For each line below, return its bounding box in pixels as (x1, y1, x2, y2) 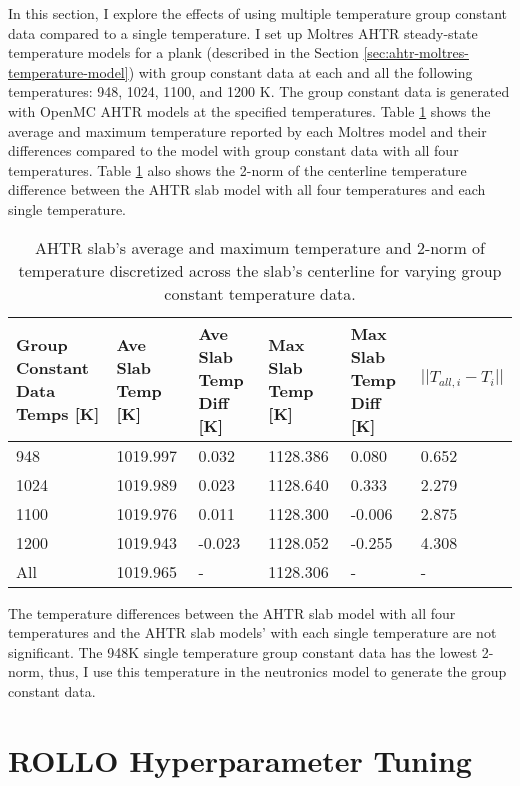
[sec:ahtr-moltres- (363, 42, 469, 63)
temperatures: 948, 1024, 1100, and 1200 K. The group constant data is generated (8, 81, 510, 102)
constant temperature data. (164, 281, 356, 305)
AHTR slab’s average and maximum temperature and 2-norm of (35, 235, 485, 259)
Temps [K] (16, 402, 100, 426)
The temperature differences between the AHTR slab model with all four (8, 602, 456, 623)
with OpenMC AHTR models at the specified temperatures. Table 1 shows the (8, 100, 491, 121)
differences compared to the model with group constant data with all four (8, 140, 459, 161)
